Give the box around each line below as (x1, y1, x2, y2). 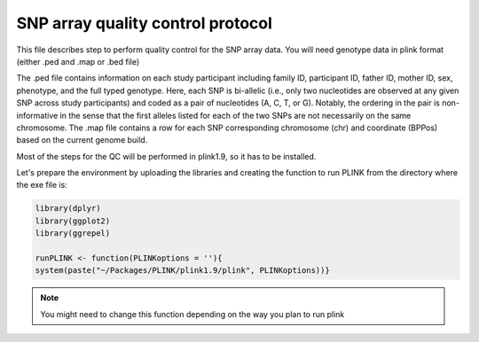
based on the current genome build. (16, 135, 148, 145)
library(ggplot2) (35, 215, 111, 226)
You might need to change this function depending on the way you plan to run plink (40, 308, 345, 319)
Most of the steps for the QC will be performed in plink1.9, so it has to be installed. (16, 151, 317, 161)
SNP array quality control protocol (16, 13, 272, 33)
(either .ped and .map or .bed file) (16, 56, 140, 66)
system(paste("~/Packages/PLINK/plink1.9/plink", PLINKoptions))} (35, 266, 330, 276)
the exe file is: (16, 180, 68, 190)
